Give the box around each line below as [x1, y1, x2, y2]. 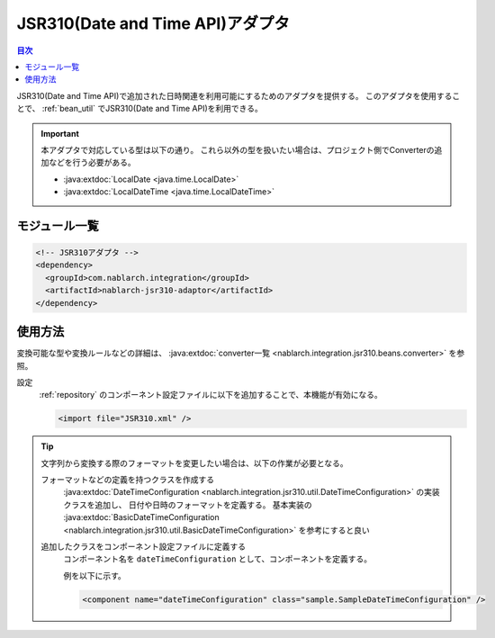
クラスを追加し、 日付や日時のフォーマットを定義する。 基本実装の [63, 499, 312, 510]
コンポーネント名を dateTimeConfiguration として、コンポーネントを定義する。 [63, 553, 373, 564]
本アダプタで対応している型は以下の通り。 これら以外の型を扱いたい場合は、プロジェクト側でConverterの [40, 144, 436, 155]
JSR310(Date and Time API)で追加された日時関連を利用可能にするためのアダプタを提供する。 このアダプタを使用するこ [16, 90, 461, 101]
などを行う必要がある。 [48, 157, 136, 168]
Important [40, 128, 80, 139]
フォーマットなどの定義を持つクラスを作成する [40, 474, 215, 485]
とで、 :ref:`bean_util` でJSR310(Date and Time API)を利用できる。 [16, 103, 263, 114]
